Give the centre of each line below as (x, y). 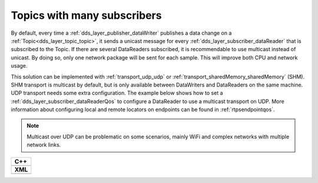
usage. (19, 66)
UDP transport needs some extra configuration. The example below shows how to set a (117, 93)
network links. (44, 145)
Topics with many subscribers (86, 15)
